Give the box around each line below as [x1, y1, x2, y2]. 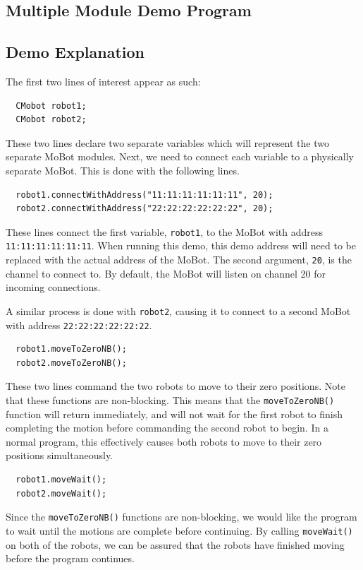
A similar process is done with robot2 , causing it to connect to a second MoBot [6, 303, 351, 318]
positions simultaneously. [6, 448, 113, 463]
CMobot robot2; [16, 114, 87, 125]
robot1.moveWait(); [16, 475, 107, 485]
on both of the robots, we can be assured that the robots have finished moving [6, 537, 345, 552]
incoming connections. [6, 280, 101, 295]
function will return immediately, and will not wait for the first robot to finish [6, 406, 343, 421]
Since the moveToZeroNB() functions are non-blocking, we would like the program [6, 509, 357, 524]
